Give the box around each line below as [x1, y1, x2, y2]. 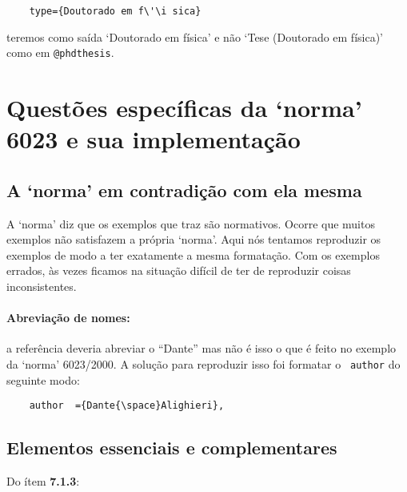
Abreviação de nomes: [6, 309, 130, 326]
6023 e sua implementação [6, 123, 301, 155]
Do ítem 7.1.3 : [6, 473, 80, 490]
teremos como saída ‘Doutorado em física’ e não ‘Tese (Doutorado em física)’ [6, 28, 384, 45]
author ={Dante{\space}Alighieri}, [29, 400, 225, 412]
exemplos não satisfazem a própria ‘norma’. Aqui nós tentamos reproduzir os [6, 231, 381, 248]
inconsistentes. [6, 278, 77, 295]
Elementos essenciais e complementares [6, 435, 337, 460]
